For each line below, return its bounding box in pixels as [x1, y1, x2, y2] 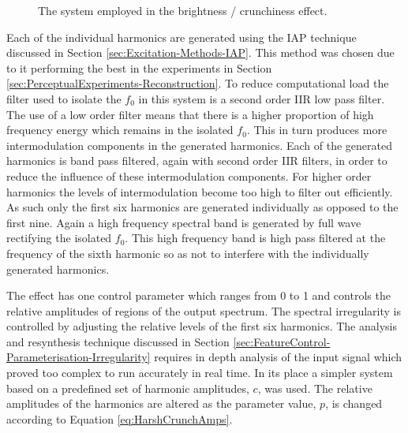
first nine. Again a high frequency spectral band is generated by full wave [6, 214, 361, 230]
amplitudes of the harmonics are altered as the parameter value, [6, 395, 316, 412]
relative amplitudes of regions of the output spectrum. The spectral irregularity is [6, 302, 402, 319]
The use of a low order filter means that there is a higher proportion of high [6, 106, 374, 122]
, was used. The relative [257, 379, 372, 396]
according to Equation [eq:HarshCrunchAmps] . [6, 410, 233, 427]
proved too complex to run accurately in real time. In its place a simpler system [6, 364, 393, 381]
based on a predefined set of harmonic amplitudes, [6, 379, 249, 396]
